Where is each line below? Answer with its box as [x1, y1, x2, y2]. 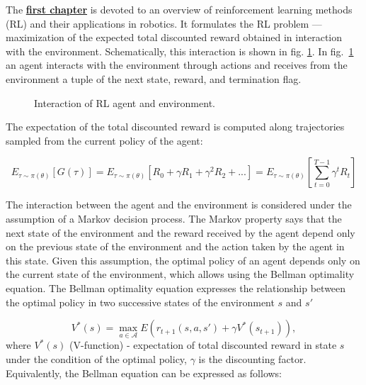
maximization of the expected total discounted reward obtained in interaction [6, 30, 343, 45]
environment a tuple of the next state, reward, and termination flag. [6, 71, 302, 86]
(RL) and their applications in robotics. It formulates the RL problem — [6, 16, 322, 30]
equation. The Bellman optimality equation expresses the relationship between [6, 280, 346, 295]
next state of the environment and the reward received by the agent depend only [6, 225, 355, 240]
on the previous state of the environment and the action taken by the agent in [6, 239, 345, 254]
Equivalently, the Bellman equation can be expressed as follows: [6, 365, 282, 380]
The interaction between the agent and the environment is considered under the [6, 197, 352, 212]
